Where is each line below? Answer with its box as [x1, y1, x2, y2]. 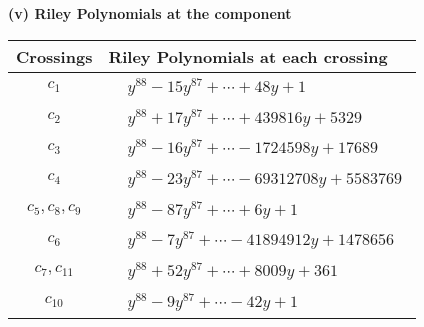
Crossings [16, 44, 93, 68]
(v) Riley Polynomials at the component [8, 3, 292, 23]
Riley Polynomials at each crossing [108, 44, 388, 68]
